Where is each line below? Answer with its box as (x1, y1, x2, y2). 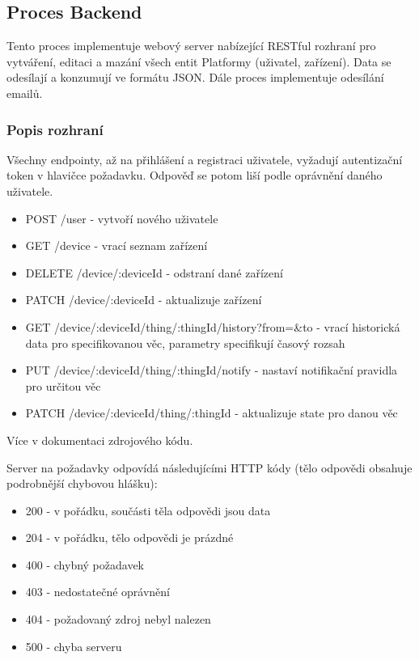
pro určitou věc (25, 377, 101, 394)
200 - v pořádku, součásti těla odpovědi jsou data (25, 501, 271, 518)
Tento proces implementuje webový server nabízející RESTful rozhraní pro (6, 37, 376, 54)
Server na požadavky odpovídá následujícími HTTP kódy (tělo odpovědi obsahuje (6, 459, 413, 476)
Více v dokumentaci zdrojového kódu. (6, 431, 193, 448)
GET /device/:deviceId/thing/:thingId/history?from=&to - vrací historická (25, 318, 400, 335)
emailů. (6, 84, 43, 101)
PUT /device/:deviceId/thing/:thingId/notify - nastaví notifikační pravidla (25, 362, 398, 379)
